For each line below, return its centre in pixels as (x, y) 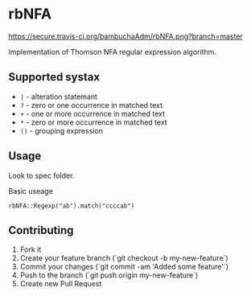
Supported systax (54, 77)
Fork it (31, 249)
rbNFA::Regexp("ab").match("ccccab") (72, 206)
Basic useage (31, 191)
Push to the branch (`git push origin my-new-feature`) (109, 275)
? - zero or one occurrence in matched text (91, 105)
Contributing (41, 230)
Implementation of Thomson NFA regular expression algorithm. (113, 51)
